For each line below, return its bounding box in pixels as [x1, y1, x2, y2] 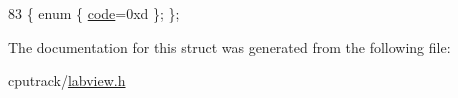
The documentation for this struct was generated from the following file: [8, 36, 451, 57]
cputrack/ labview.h [8, 70, 126, 91]
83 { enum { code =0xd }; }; [8, 3, 180, 23]
